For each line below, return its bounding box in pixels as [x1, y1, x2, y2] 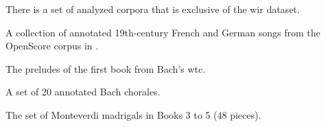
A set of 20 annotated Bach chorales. [5, 84, 161, 99]
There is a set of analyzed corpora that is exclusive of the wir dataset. [5, 2, 300, 16]
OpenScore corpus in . [5, 38, 99, 53]
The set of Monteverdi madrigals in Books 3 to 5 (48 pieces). [5, 107, 261, 122]
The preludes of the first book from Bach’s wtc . [5, 61, 206, 76]
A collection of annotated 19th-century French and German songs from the [5, 25, 321, 39]
